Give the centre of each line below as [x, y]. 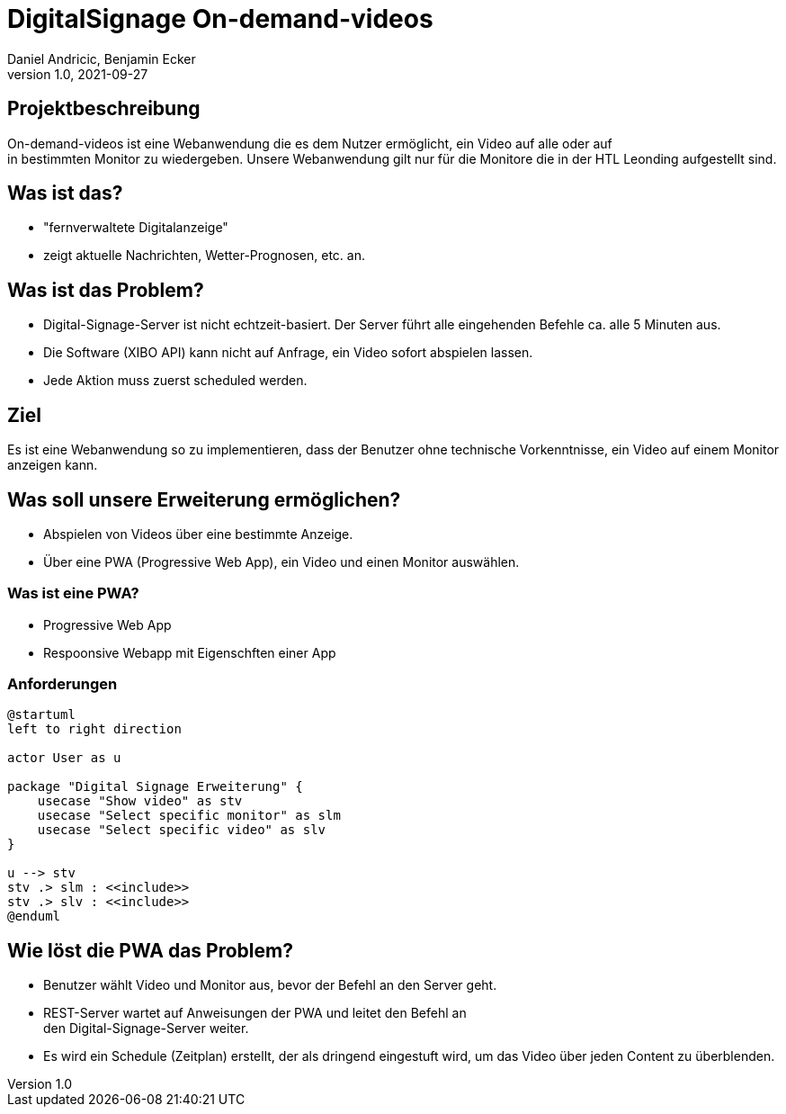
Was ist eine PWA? [73, 593]
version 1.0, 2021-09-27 [78, 74]
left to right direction [94, 729]
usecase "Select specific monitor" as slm [189, 816]
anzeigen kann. [53, 465]
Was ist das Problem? [106, 290]
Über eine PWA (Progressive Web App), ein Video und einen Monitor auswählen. [281, 561]
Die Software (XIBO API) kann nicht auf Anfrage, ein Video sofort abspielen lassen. [288, 353]
